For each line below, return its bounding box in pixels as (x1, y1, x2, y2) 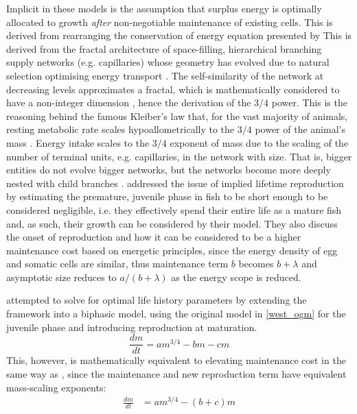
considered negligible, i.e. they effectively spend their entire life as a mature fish (6, 202, 342, 217)
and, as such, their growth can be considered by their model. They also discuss (6, 216, 338, 230)
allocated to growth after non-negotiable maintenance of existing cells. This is (6, 14, 333, 29)
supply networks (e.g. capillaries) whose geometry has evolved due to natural (6, 55, 330, 69)
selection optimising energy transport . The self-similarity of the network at (6, 68, 324, 82)
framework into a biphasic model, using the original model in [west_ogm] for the (6, 306, 346, 321)
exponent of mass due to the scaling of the (170, 135, 349, 149)
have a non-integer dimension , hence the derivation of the (6, 95, 251, 110)
